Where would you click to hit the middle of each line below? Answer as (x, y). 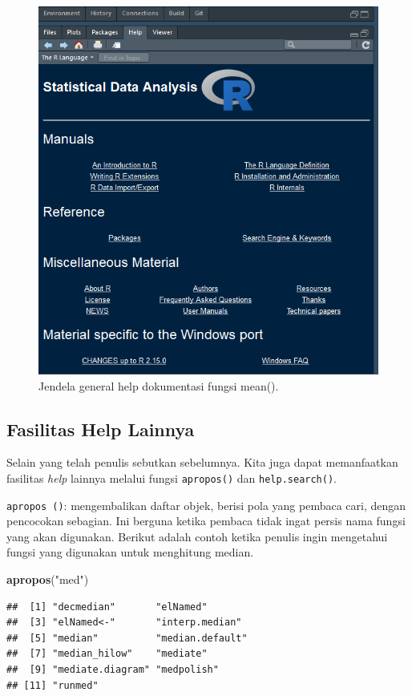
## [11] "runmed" (53, 685)
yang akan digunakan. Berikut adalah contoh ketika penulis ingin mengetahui (197, 536)
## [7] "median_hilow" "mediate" (107, 654)
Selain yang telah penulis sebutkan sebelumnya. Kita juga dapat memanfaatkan (202, 462)
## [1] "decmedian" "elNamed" (107, 607)
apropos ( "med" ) (48, 579)
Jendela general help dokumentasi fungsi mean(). (159, 385)
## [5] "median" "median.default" (127, 638)
